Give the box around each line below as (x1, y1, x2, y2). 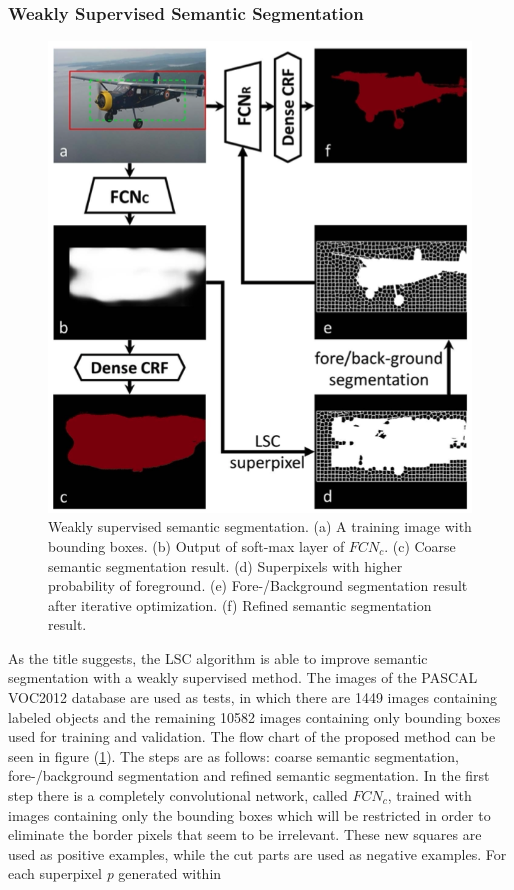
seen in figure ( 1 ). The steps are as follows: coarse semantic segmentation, (8, 745, 459, 766)
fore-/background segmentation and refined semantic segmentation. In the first (8, 765, 490, 786)
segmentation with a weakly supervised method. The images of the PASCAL (8, 667, 478, 688)
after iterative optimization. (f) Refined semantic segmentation (48, 594, 432, 615)
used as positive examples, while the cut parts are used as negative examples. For (8, 843, 507, 864)
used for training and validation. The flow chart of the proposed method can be (8, 726, 496, 747)
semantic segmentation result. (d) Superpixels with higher (48, 555, 403, 576)
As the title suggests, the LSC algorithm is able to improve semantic (8, 647, 428, 668)
